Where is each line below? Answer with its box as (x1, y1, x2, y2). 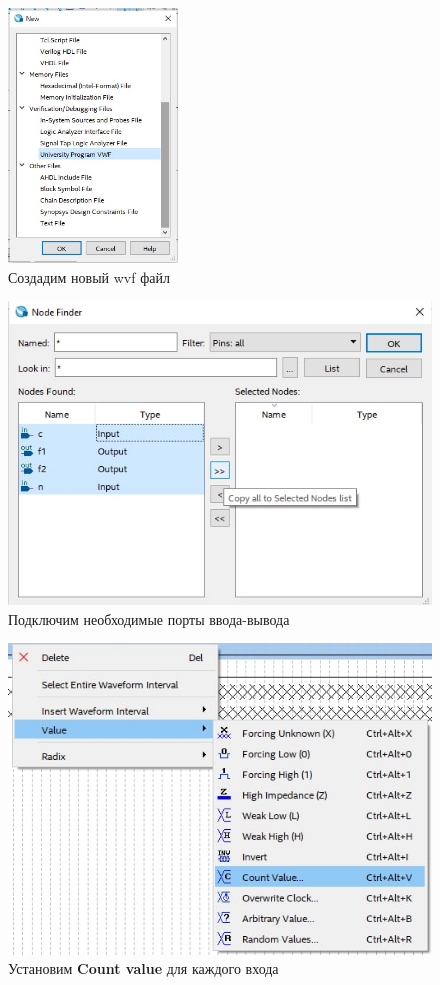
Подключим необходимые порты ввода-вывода (8, 608, 290, 629)
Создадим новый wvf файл (8, 266, 170, 287)
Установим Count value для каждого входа (8, 958, 279, 979)
